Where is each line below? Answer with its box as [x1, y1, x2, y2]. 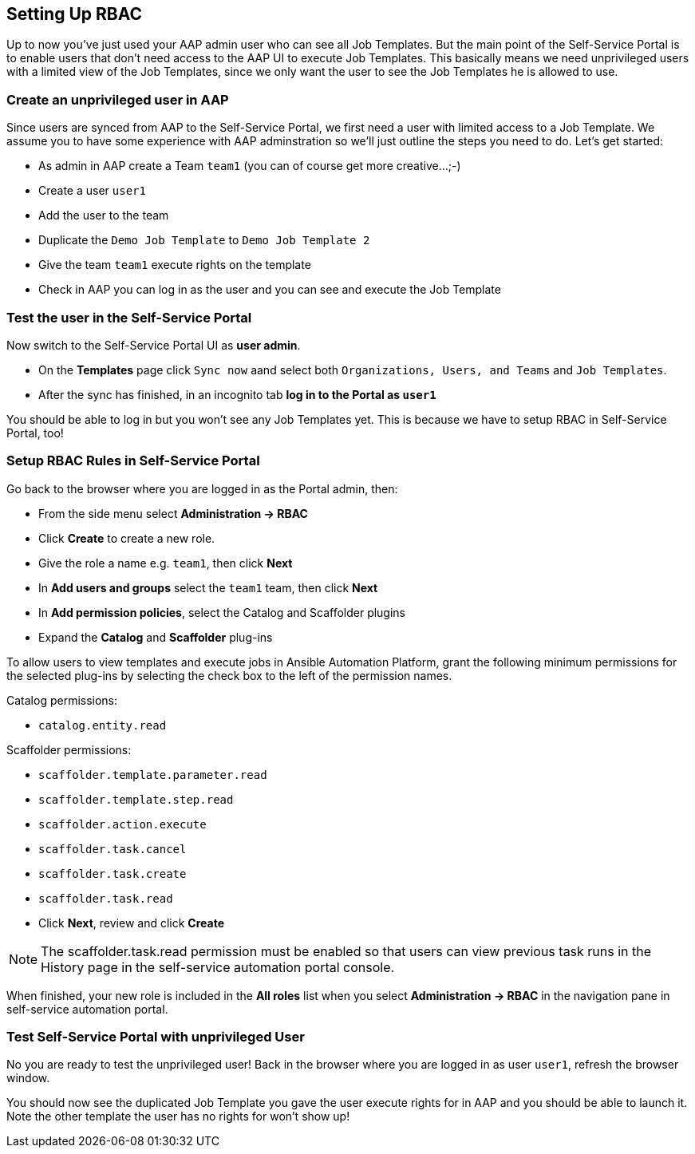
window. [6, 1071, 50, 1085]
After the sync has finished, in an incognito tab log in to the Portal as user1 [38, 387, 436, 401]
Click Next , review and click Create [38, 915, 224, 930]
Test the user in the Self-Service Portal [6, 309, 252, 326]
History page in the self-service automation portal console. [41, 958, 395, 975]
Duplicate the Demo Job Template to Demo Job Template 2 [38, 233, 370, 247]
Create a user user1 [38, 184, 146, 198]
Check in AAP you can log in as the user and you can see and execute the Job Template [38, 283, 501, 297]
